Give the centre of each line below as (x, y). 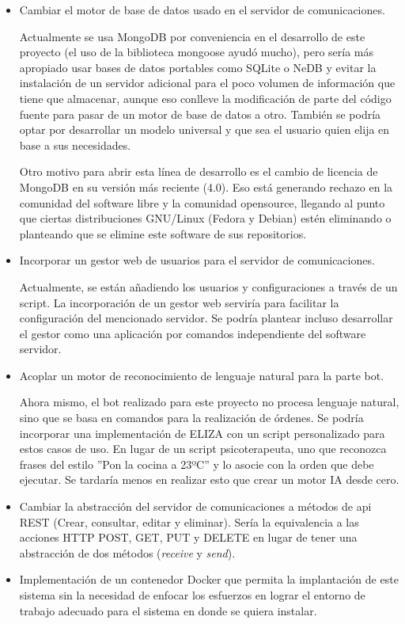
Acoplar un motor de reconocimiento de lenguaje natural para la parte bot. (202, 375)
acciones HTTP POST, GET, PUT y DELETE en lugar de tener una (188, 537)
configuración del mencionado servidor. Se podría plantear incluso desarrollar (206, 318)
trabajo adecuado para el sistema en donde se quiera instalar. (168, 610)
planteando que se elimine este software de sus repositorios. (163, 233)
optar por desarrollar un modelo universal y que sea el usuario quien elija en (204, 129)
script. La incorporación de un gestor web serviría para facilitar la (179, 302)
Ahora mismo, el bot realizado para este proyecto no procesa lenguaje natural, (209, 402)
